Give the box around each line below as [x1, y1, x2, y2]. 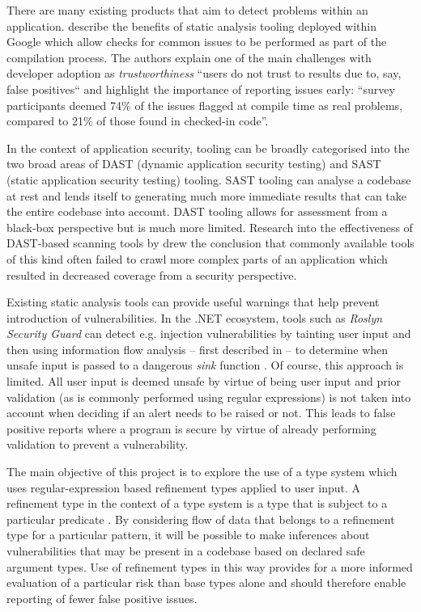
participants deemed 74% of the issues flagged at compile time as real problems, [6, 96, 402, 113]
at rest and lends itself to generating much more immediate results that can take [6, 187, 406, 204]
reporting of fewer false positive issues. [6, 589, 198, 606]
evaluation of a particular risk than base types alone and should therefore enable [6, 574, 406, 591]
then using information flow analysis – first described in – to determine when [6, 340, 389, 357]
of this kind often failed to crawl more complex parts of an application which [6, 250, 388, 267]
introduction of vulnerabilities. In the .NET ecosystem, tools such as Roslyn [6, 309, 383, 326]
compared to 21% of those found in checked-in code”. [6, 112, 269, 129]
